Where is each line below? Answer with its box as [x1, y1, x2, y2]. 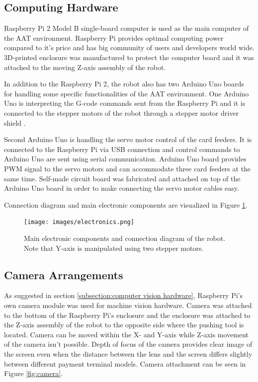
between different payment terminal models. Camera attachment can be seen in [4, 358, 246, 369]
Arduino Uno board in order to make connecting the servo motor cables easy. [4, 183, 239, 193]
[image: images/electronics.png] [24, 219, 134, 226]
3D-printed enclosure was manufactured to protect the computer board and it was [4, 52, 254, 62]
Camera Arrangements [4, 267, 123, 282]
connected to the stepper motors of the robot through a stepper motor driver [4, 107, 239, 118]
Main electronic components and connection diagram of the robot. [24, 232, 226, 243]
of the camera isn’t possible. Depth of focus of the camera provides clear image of [4, 339, 253, 349]
